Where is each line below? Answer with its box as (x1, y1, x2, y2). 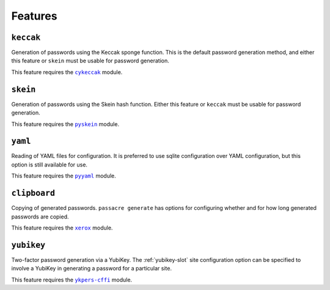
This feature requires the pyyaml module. (11, 172, 116, 180)
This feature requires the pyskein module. (11, 120, 119, 128)
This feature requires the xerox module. (11, 224, 113, 231)
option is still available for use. (11, 161, 88, 168)
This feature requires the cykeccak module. (11, 68, 123, 76)
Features (11, 9, 57, 23)
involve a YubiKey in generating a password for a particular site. (11, 265, 172, 272)
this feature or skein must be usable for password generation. (11, 57, 169, 64)
